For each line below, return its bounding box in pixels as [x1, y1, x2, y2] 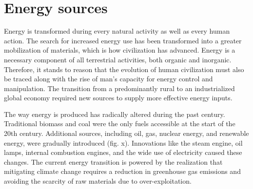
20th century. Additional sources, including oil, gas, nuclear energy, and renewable [4, 128, 249, 138]
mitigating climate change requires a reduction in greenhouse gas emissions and [4, 166, 241, 176]
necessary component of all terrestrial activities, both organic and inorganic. [4, 54, 232, 64]
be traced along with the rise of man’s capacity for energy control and [4, 74, 213, 84]
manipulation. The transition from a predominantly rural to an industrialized [4, 83, 235, 93]
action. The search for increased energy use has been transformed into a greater [4, 35, 242, 45]
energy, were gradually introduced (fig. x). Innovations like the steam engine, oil [4, 137, 243, 148]
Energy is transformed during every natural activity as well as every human [4, 26, 230, 36]
